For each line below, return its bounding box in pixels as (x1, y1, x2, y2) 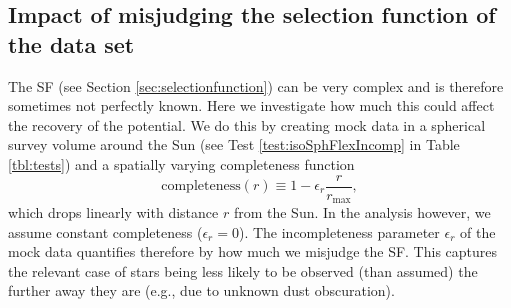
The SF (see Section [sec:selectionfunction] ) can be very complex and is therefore (8, 75, 504, 96)
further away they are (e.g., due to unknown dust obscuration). (8, 280, 395, 301)
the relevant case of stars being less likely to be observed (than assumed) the (8, 260, 478, 281)
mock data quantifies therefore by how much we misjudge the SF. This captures (8, 241, 498, 262)
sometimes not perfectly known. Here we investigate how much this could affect (8, 95, 495, 116)
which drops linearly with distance (8, 202, 219, 223)
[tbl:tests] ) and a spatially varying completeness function (8, 153, 355, 174)
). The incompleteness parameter (238, 221, 440, 242)
